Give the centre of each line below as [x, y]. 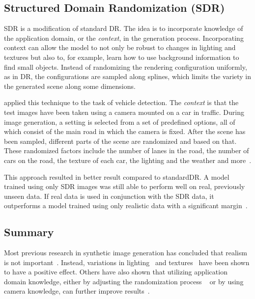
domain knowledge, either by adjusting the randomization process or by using [124, 281]
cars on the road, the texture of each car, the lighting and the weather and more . [128, 160]
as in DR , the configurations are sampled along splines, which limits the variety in [128, 76]
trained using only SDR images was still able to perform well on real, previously [125, 186]
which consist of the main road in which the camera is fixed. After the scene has [125, 131]
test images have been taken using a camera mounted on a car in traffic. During [124, 112]
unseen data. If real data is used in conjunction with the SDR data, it [109, 196]
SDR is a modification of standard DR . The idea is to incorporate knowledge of [124, 28]
